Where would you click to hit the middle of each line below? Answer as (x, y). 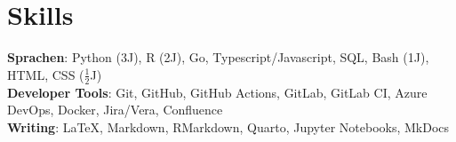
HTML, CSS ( (46, 74)
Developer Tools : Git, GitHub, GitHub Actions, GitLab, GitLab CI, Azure (217, 92)
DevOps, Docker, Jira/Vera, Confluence (115, 110)
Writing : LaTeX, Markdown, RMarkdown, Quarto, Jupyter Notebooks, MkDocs (228, 126)
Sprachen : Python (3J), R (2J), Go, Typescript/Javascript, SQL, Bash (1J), (218, 57)
